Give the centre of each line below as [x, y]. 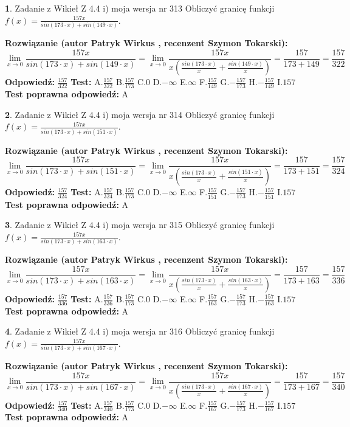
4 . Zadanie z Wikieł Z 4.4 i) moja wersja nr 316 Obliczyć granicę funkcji [140, 331]
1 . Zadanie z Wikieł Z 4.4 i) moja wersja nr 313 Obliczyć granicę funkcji [140, 8]
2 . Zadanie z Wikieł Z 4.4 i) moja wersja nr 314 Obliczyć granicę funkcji [140, 114]
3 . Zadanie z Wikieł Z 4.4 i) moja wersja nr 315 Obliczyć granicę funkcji [140, 225]
